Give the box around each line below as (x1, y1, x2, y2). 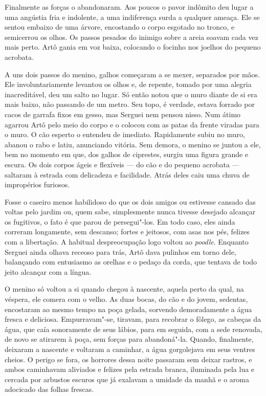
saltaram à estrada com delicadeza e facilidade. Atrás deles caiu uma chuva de (5, 169, 250, 180)
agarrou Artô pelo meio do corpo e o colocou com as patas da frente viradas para (5, 119, 259, 129)
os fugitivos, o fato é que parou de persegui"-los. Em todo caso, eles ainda (5, 216, 235, 227)
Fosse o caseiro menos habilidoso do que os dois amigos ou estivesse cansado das (5, 196, 256, 207)
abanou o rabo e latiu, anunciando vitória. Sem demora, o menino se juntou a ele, (5, 139, 261, 149)
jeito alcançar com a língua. (5, 266, 92, 277)
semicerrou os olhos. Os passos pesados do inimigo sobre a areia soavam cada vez (5, 31, 258, 42)
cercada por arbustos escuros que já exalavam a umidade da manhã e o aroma (5, 373, 250, 384)
